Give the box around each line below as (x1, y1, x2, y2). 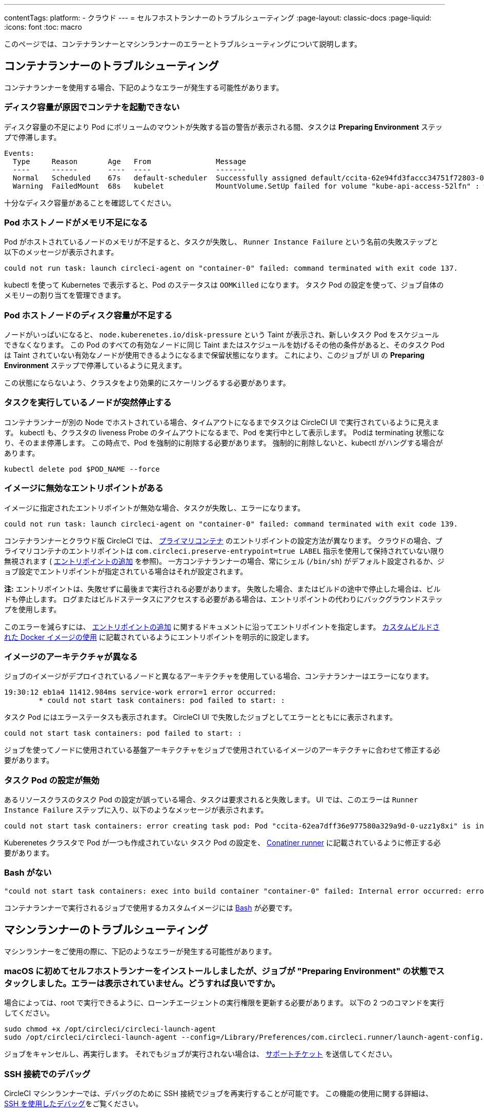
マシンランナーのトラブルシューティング (4, 923, 208, 937)
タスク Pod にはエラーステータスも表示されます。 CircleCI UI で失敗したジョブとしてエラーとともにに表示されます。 (4, 713, 397, 722)
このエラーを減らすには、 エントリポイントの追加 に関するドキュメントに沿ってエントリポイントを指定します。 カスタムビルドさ (4, 622, 440, 631)
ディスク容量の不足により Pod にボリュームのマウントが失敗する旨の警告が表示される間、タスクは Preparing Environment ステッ (4, 122, 442, 131)
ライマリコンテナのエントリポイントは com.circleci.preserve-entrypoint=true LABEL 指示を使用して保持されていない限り (4, 546, 445, 555)
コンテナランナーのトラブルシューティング (4, 59, 219, 73)
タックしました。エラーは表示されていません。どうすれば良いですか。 (4, 978, 280, 989)
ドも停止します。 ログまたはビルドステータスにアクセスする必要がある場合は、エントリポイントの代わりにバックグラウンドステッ (4, 594, 443, 603)
